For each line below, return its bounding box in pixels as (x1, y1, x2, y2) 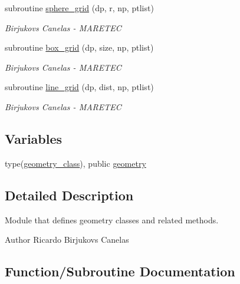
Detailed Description (5, 186, 134, 204)
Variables (5, 129, 63, 147)
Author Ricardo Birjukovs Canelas (5, 233, 129, 246)
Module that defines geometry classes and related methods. (5, 213, 219, 226)
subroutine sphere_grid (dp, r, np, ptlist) (5, 2, 154, 14)
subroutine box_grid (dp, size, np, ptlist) (5, 41, 154, 54)
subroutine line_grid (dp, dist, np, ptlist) (5, 81, 154, 93)
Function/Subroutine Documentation (5, 262, 235, 280)
